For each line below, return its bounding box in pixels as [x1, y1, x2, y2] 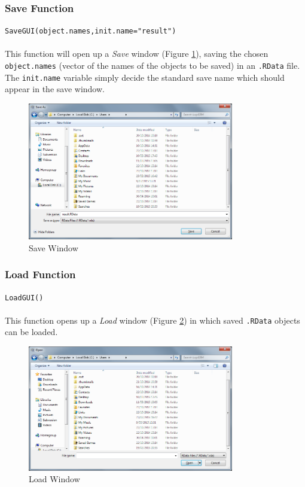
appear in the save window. [5, 83, 105, 95]
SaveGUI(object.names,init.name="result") [5, 27, 176, 36]
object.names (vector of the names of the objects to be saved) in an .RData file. [5, 59, 300, 72]
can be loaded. [5, 325, 58, 338]
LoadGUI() [5, 293, 44, 302]
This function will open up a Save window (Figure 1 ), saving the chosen [5, 47, 269, 60]
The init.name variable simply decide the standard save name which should [5, 71, 285, 83]
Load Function [5, 267, 76, 282]
